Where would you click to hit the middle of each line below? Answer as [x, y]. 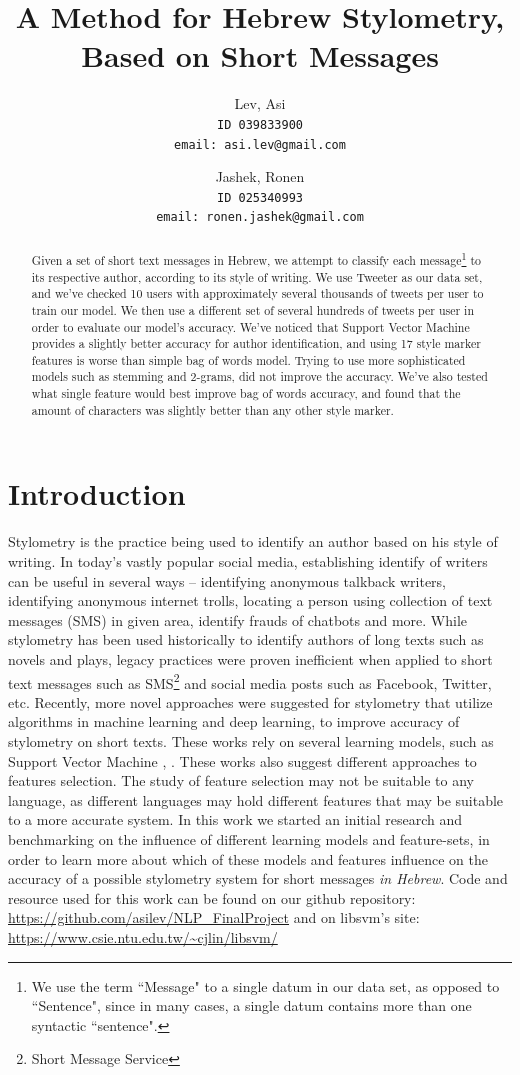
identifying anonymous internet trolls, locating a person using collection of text [250, 600]
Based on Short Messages [260, 55]
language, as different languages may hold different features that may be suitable [256, 799]
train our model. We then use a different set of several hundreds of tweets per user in [252, 309]
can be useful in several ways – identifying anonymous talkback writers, [227, 580]
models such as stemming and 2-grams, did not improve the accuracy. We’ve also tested [259, 376]
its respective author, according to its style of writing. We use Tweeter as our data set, [257, 276]
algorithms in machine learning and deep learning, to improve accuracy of [234, 721]
